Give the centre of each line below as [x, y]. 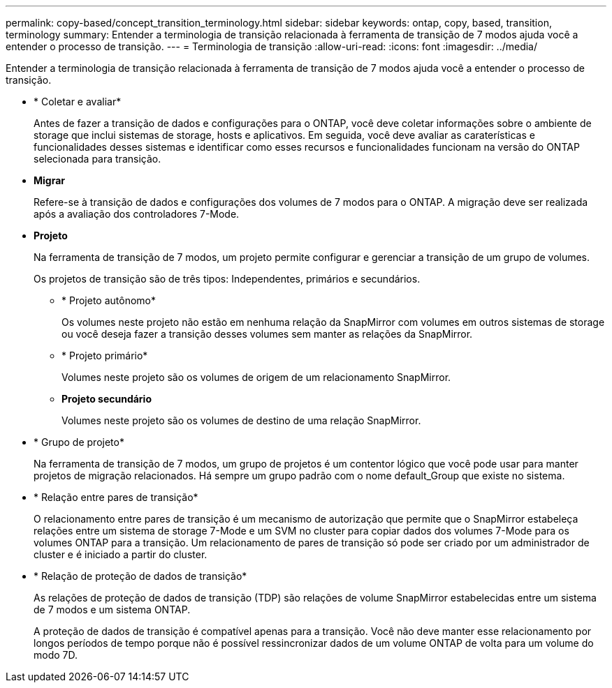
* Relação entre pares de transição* [116, 497]
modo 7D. [56, 655]
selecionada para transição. [97, 159]
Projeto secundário [107, 399]
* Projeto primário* [105, 356]
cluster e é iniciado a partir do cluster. [121, 554]
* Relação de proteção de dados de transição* [140, 576]
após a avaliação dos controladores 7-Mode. [137, 214]
